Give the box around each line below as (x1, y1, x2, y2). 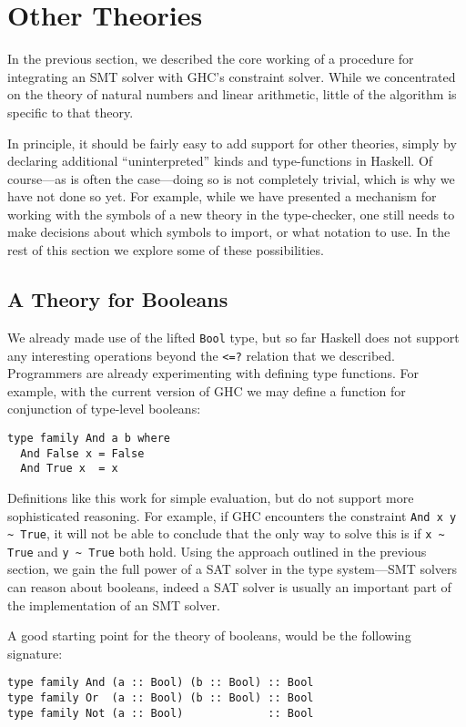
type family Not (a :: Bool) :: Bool (7, 706, 314, 720)
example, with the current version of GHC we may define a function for (7, 381, 406, 400)
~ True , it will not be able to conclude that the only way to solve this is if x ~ (7, 524, 445, 543)
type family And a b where (7, 431, 170, 445)
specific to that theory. (7, 102, 134, 121)
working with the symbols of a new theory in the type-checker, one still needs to (7, 204, 455, 223)
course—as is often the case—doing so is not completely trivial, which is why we (7, 169, 455, 188)
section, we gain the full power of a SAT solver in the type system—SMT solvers (7, 559, 458, 579)
